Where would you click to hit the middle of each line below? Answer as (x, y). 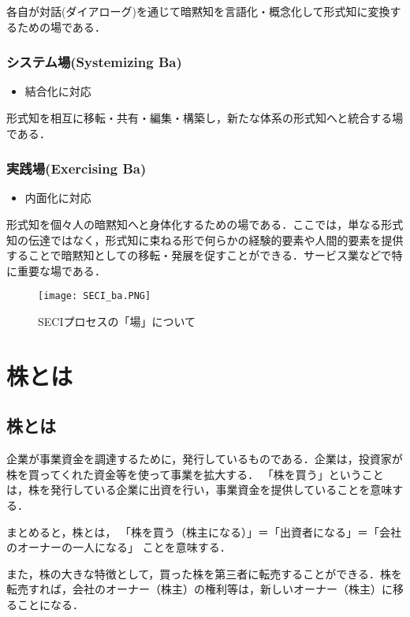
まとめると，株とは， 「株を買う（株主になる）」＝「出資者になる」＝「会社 (204, 531)
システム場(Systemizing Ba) (94, 62)
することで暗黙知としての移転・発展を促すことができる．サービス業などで (199, 255)
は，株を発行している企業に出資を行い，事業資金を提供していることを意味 (199, 490)
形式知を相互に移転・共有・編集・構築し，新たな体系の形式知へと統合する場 (205, 118)
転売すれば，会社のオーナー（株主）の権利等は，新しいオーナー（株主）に (199, 589)
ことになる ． (50, 604)
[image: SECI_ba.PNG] (95, 296)
